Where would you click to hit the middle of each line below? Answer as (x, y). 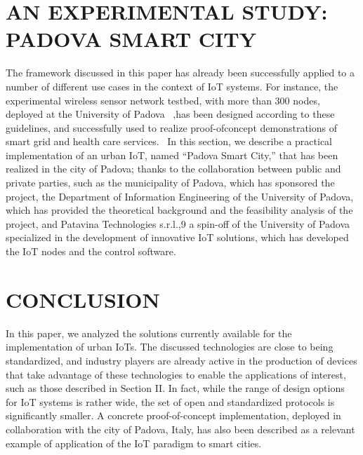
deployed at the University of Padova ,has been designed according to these (170, 114)
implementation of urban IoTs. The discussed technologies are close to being (170, 347)
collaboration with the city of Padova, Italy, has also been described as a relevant (180, 429)
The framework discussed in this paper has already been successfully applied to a (180, 73)
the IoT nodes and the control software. (91, 251)
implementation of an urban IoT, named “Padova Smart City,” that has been (172, 155)
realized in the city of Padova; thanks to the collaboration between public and (173, 169)
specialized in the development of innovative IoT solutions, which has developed (177, 237)
